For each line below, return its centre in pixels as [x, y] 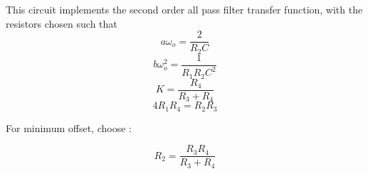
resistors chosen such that [62, 23]
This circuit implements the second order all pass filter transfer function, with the [184, 9]
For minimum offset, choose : [69, 127]
